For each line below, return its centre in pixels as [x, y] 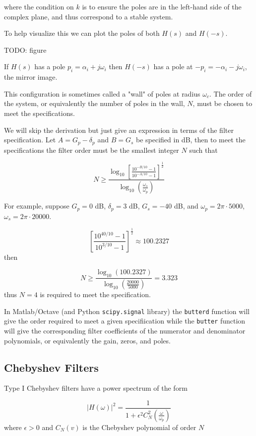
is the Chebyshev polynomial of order [139, 427]
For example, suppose [37, 206]
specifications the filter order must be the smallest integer [92, 150]
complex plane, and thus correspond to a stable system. [89, 16]
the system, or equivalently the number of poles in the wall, [95, 103]
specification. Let [30, 140]
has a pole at [173, 66]
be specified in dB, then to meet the [191, 140]
